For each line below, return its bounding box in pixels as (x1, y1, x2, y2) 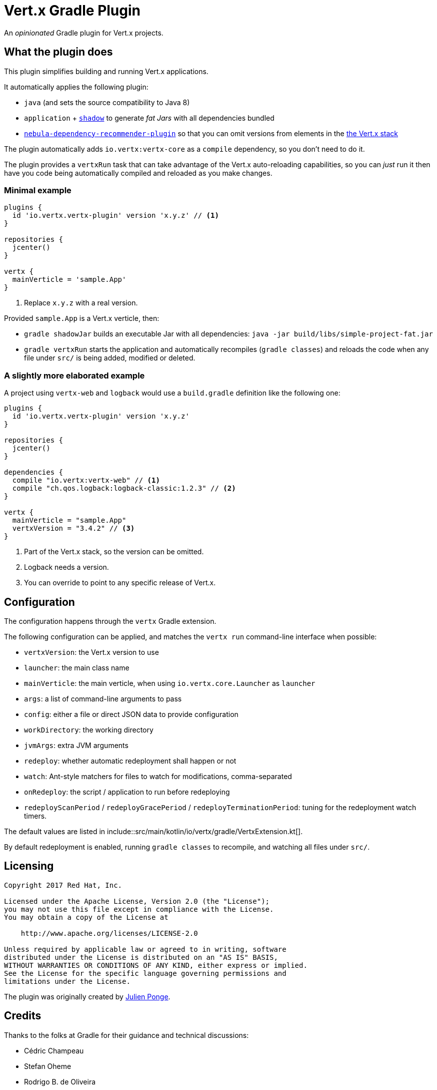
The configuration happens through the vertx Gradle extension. (4, 616, 216, 625)
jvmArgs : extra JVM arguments (24, 741, 128, 750)
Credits (4, 1009, 41, 1022)
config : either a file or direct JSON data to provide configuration (24, 709, 238, 718)
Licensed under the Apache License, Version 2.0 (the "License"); (4, 897, 270, 905)
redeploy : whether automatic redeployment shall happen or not (24, 756, 236, 765)
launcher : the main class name (24, 663, 129, 672)
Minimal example (4, 185, 71, 195)
